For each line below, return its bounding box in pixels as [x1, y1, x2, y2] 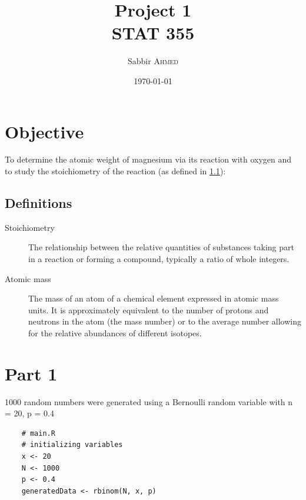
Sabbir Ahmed [127, 55, 179, 67]
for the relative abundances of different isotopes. [28, 326, 202, 339]
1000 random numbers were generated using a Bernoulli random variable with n [5, 395, 293, 408]
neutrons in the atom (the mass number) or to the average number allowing [28, 315, 301, 327]
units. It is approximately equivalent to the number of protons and [28, 303, 269, 316]
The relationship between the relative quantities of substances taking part [28, 241, 295, 253]
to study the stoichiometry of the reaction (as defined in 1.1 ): [5, 165, 226, 177]
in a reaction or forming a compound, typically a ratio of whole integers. [28, 253, 290, 265]
